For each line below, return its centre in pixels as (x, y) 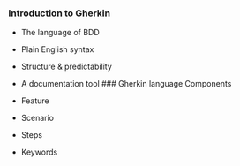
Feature (35, 101)
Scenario (37, 118)
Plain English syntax (57, 49)
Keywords (39, 152)
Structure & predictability (66, 67)
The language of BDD (60, 33)
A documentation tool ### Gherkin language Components (126, 84)
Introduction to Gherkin (60, 13)
